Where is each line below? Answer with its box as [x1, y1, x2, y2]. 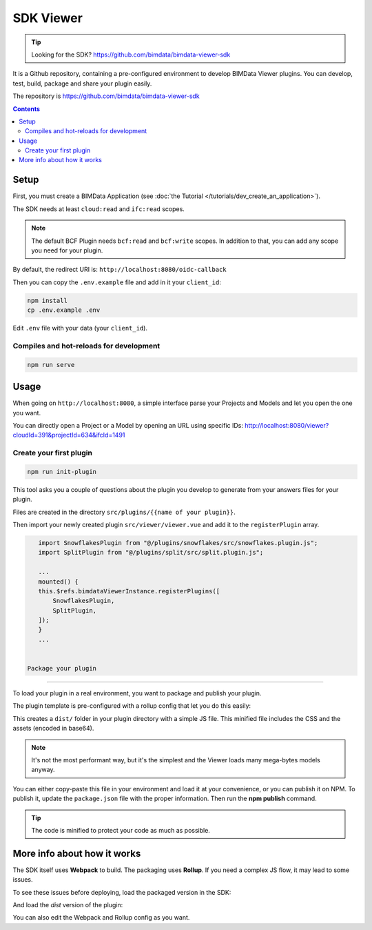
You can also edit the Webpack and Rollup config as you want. [12, 913, 190, 922]
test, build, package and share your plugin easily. [12, 79, 152, 88]
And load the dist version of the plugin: [12, 901, 123, 909]
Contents [12, 104, 41, 113]
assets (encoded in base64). [12, 724, 94, 733]
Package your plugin [27, 664, 96, 673]
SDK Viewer [12, 10, 83, 26]
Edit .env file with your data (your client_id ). [12, 324, 148, 333]
